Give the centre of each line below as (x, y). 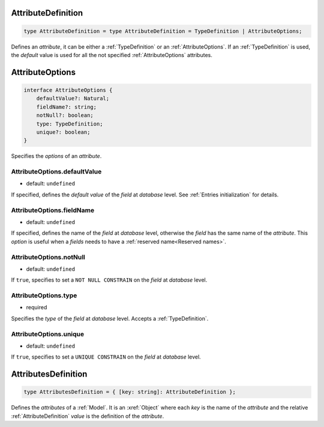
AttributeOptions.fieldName (53, 210)
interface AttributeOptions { (68, 90)
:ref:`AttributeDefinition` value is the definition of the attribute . (88, 416)
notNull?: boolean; (65, 115)
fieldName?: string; (67, 107)
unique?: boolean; (63, 132)
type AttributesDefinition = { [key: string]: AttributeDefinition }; (130, 392)
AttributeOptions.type (44, 295)
